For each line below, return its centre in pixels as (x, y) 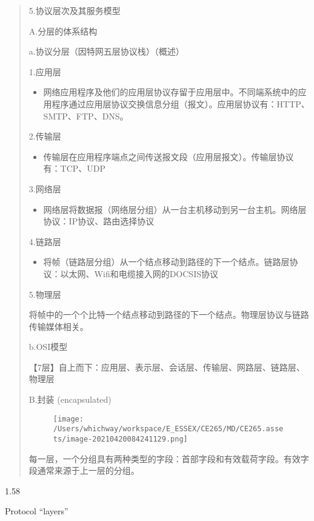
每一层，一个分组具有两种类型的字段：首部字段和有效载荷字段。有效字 (169, 458)
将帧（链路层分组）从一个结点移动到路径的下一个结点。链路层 (166, 262)
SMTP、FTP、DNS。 (86, 116)
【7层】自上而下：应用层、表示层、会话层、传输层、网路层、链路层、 (167, 367)
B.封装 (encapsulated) (70, 399)
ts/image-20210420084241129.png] (120, 439)
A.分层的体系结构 (63, 31)
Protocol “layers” (37, 511)
